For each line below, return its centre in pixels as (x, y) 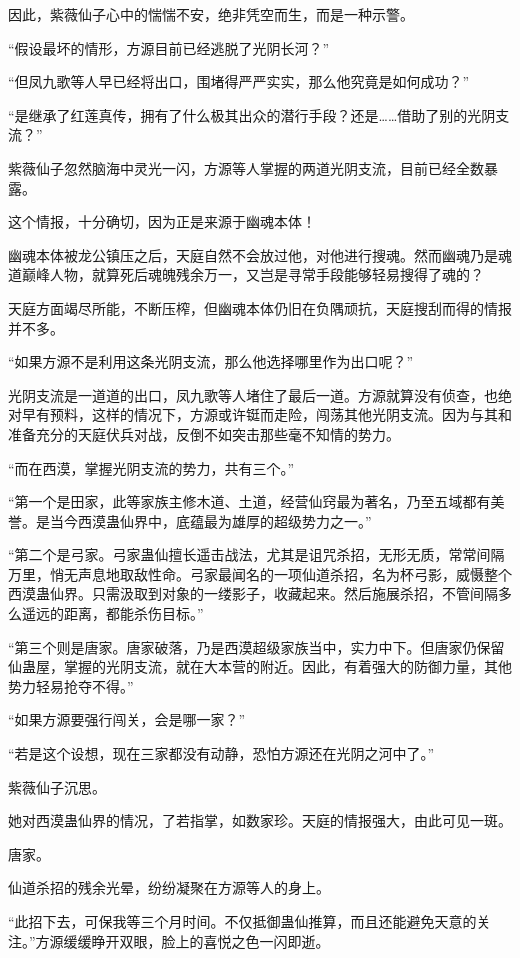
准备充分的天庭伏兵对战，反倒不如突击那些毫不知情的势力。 (204, 433)
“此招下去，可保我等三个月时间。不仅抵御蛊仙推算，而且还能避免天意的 (242, 921)
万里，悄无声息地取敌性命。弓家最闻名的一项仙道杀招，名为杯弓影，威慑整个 (260, 573)
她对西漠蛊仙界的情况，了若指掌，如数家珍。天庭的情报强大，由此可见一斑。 (260, 820)
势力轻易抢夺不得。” (71, 685)
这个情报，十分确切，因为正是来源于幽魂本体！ (162, 221)
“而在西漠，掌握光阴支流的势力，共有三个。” (151, 467)
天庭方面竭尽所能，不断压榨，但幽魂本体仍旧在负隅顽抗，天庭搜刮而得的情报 (260, 307)
